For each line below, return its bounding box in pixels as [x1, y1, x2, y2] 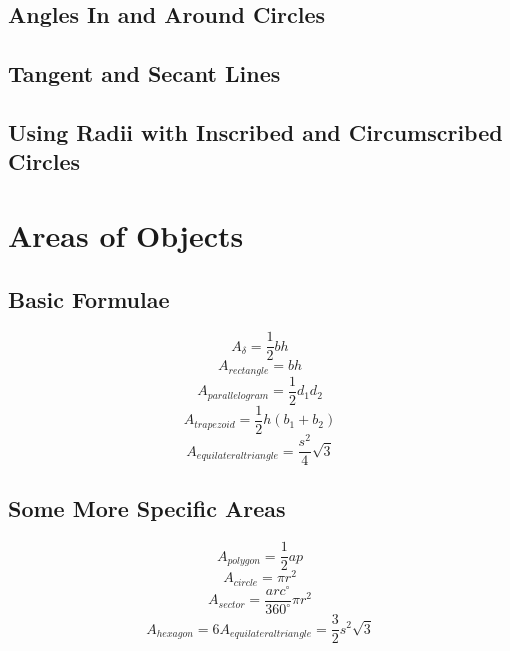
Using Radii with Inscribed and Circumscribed [8, 116, 503, 147]
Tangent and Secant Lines [8, 58, 281, 89]
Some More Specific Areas [8, 493, 286, 524]
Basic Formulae [8, 283, 170, 314]
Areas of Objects [8, 214, 244, 255]
